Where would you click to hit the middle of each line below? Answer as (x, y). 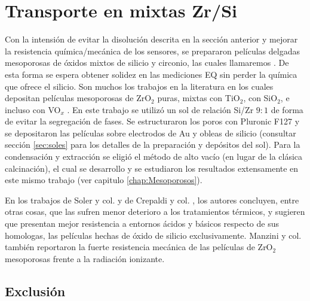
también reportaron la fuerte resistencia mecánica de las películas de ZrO (139, 247)
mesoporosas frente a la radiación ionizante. (85, 258)
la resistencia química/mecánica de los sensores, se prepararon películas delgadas (152, 51)
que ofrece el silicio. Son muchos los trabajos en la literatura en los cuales (139, 86)
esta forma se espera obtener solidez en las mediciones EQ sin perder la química (151, 74)
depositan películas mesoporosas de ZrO (78, 98)
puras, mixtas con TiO (199, 98)
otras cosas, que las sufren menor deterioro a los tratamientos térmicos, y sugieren (155, 212)
